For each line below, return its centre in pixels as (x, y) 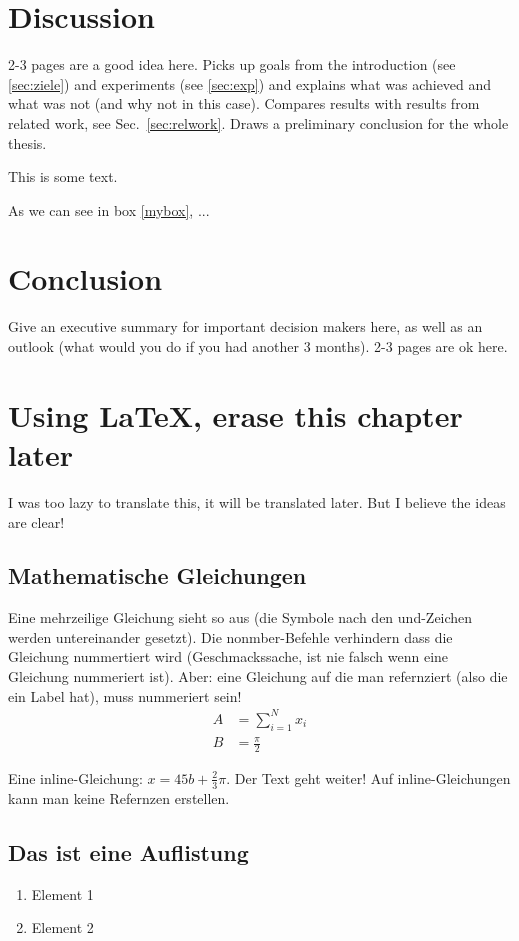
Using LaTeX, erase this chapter (235, 414)
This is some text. (63, 176)
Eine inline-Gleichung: (75, 777)
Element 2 (62, 927)
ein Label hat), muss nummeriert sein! (125, 695)
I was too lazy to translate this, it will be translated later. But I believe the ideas (257, 501)
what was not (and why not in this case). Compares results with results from (244, 103)
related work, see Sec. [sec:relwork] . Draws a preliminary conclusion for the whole (258, 122)
